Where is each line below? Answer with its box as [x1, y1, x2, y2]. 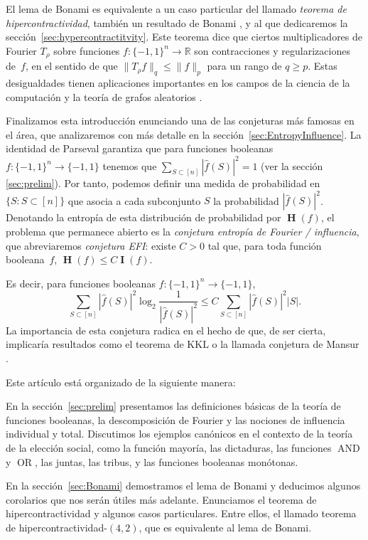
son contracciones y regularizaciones [194, 43, 350, 58]
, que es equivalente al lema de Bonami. [139, 519, 312, 534]
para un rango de [207, 58, 282, 73]
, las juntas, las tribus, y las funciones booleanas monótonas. [35, 454, 298, 469]
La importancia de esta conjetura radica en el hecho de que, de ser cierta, [6, 322, 326, 337]
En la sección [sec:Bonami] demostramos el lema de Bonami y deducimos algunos [6, 478, 361, 493]
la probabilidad [213, 193, 279, 208]
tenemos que [102, 158, 157, 173]
